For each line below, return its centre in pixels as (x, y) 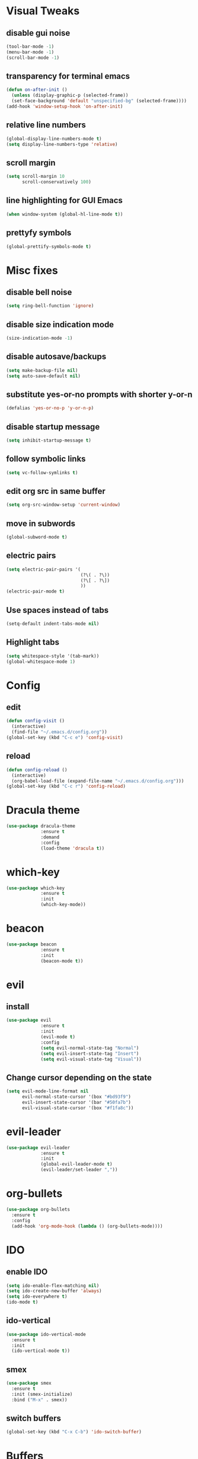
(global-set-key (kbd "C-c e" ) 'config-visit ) (65, 738)
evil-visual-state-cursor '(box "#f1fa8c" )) (78, 1108)
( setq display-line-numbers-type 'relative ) (62, 144)
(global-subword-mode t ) (37, 537)
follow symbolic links (46, 459)
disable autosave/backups (56, 357)
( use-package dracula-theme (41, 826)
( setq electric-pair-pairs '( (44, 569)
